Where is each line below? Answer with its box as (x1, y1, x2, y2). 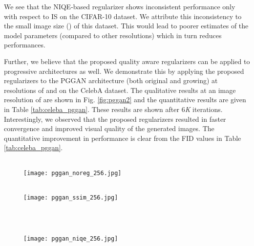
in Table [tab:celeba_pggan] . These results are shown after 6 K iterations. (4, 104, 223, 114)
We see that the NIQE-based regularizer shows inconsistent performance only (4, 1, 235, 11)
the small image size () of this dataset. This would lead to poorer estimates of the (4, 21, 249, 31)
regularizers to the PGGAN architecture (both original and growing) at (4, 75, 218, 86)
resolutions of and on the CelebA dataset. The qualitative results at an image (4, 85, 236, 95)
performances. (4, 40, 45, 50)
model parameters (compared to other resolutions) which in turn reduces (4, 30, 222, 40)
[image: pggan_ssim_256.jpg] (23, 194, 118, 201)
